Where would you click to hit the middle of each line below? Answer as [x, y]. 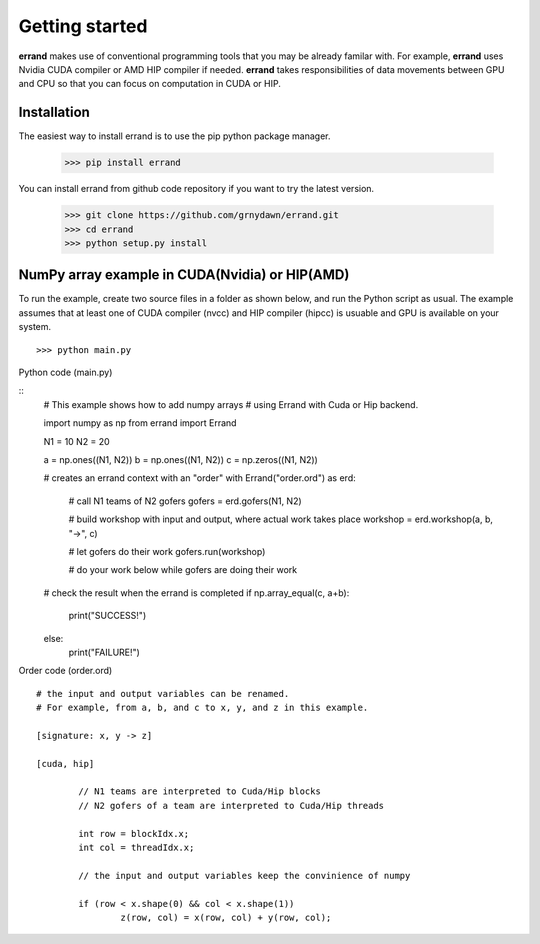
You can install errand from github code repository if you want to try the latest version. [196, 189]
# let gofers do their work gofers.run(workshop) [167, 551]
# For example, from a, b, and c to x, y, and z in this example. [202, 708]
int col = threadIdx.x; [136, 847]
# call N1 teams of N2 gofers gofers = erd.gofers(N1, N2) [185, 501]
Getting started [83, 26]
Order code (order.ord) [65, 671]
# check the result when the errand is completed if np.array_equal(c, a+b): [196, 592]
